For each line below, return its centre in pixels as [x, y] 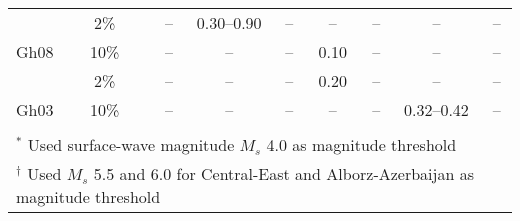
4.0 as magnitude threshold [361, 144]
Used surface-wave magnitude [131, 144]
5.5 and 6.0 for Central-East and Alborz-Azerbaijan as [283, 173]
